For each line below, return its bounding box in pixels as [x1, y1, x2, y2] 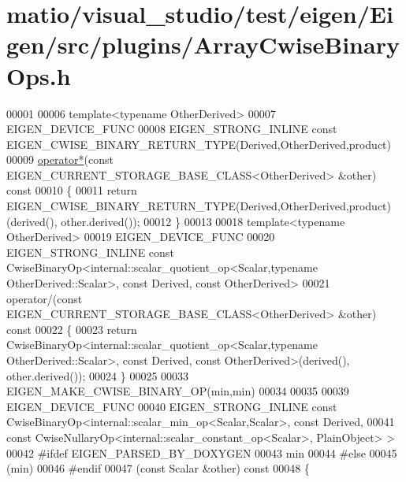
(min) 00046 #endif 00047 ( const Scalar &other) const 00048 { [6, 460, 310, 476]
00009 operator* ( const [6, 151, 114, 168]
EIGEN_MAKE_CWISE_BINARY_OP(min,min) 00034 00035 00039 [6, 383, 349, 399]
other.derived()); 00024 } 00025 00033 [6, 367, 189, 384]
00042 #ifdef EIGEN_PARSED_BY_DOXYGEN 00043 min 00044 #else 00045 [6, 444, 397, 461]
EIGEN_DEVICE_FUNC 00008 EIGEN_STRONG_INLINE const [6, 120, 337, 137]
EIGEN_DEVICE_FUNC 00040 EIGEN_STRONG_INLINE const [6, 398, 337, 414]
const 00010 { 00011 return [6, 182, 137, 198]
